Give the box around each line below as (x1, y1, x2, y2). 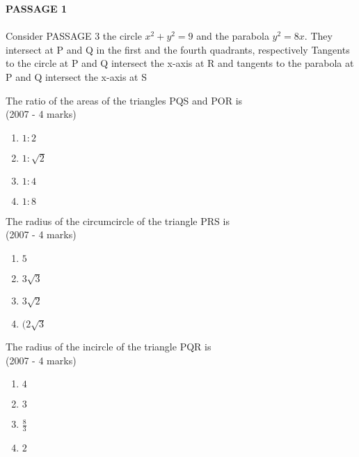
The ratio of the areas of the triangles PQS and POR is (6, 93, 243, 107)
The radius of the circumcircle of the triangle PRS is (6, 213, 230, 228)
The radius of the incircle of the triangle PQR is (6, 339, 212, 354)
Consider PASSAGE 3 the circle (6, 29, 142, 43)
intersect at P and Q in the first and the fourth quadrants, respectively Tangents (6, 42, 350, 56)
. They (304, 29, 333, 43)
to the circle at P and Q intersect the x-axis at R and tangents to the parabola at (6, 56, 354, 70)
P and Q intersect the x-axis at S (6, 69, 147, 84)
